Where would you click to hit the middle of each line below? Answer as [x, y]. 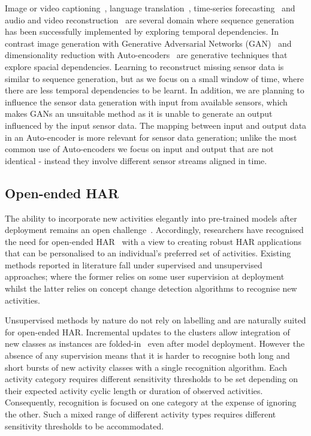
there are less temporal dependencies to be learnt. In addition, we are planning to [155, 90]
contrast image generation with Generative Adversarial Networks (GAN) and [148, 43]
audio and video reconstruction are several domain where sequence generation [150, 19]
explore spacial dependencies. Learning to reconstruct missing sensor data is [144, 66]
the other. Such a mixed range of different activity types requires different [141, 414]
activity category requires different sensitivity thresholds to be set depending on [152, 379]
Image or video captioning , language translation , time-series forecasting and [150, 8]
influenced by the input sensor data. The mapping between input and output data [156, 125]
